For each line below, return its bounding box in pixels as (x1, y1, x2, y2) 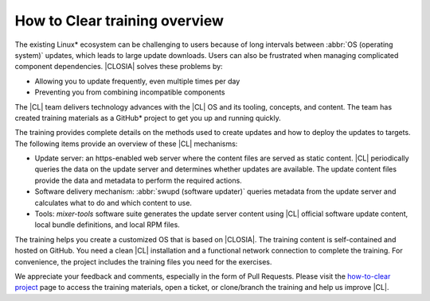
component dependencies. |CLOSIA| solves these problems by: (14, 62, 223, 71)
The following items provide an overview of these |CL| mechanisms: (14, 139, 238, 149)
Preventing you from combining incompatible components (34, 87, 225, 97)
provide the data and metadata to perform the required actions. (34, 176, 242, 185)
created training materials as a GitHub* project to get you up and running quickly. (14, 113, 282, 122)
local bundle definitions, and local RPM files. (34, 220, 181, 230)
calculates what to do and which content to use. (34, 198, 193, 207)
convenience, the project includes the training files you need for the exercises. (14, 257, 272, 266)
